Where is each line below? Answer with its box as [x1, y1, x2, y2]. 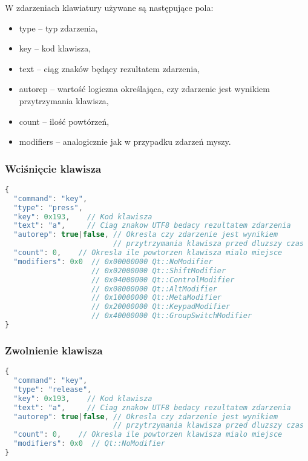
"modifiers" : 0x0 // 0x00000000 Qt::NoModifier [13, 257, 213, 266]
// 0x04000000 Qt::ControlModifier [91, 275, 235, 284]
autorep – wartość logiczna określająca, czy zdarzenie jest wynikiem [19, 82, 270, 95]
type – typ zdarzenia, [19, 21, 98, 34]
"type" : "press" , [13, 203, 83, 212]
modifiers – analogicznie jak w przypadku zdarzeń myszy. [19, 135, 231, 148]
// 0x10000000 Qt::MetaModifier [91, 293, 221, 302]
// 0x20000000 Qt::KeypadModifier [91, 302, 231, 311]
